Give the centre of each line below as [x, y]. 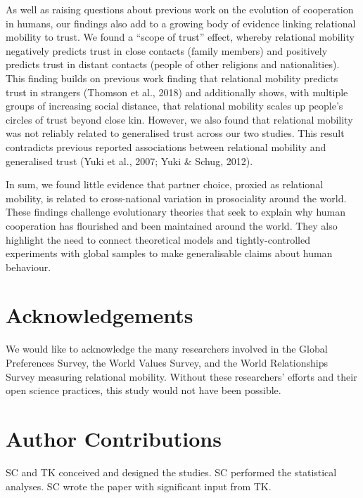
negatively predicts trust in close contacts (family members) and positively [167, 50]
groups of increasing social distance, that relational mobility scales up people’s [174, 106]
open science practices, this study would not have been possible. [144, 390]
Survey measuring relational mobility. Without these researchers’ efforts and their [181, 376]
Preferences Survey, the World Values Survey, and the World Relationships [167, 362]
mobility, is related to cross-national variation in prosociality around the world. [176, 198]
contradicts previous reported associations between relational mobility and [166, 146]
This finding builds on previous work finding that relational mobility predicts [172, 78]
